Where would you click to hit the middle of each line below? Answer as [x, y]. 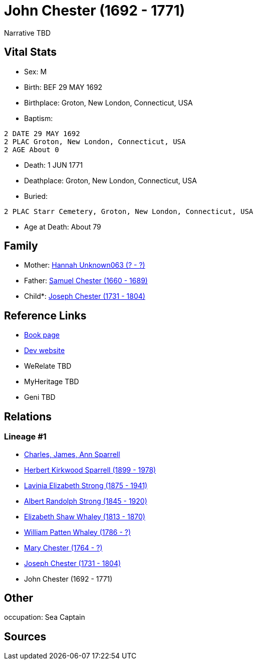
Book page [42, 335]
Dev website [45, 351]
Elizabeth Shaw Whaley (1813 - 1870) [85, 516]
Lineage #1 [25, 437]
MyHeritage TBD [52, 382]
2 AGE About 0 [32, 149]
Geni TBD [40, 397]
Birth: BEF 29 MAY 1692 [63, 87]
